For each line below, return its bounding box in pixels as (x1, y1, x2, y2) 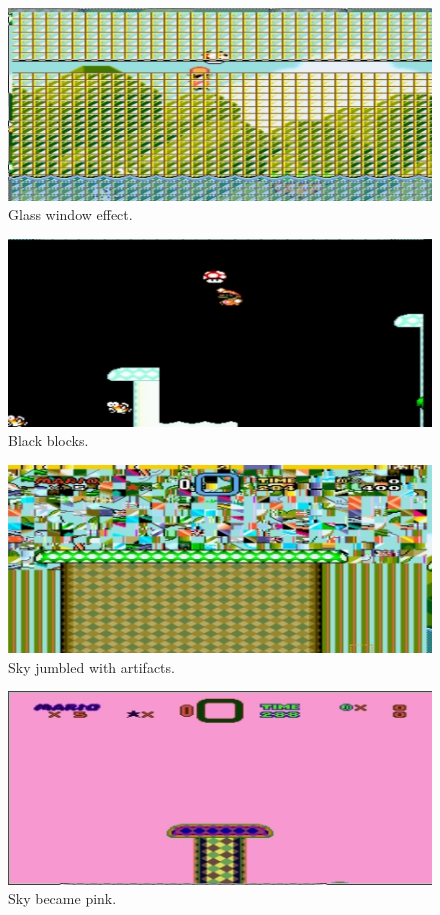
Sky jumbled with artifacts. (8, 656, 175, 677)
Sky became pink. (8, 888, 117, 909)
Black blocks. (8, 430, 89, 451)
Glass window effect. (8, 204, 133, 225)
